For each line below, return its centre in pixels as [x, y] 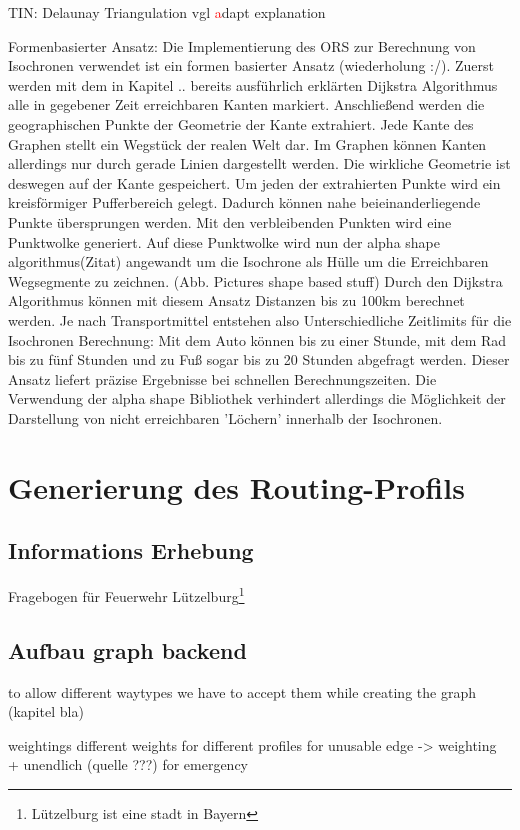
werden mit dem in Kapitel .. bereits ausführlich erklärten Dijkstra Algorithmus [253, 84]
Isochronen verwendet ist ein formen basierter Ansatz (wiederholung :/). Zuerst [251, 65]
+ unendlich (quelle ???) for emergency [128, 764]
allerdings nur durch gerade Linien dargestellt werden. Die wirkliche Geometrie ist [259, 163]
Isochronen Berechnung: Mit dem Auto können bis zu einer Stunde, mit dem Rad [257, 339]
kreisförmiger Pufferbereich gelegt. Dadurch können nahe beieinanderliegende [244, 202]
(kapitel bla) [46, 711]
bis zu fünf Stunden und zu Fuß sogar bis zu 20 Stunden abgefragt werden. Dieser [259, 359]
